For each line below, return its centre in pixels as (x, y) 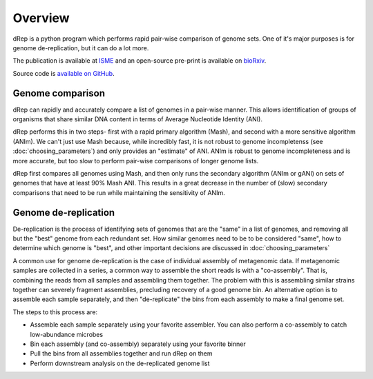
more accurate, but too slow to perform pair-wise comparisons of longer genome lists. (136, 161)
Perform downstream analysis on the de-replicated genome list (120, 363)
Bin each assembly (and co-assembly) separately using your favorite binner (138, 344)
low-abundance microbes (67, 334)
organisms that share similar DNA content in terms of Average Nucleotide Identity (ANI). (137, 119)
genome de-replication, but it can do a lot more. (81, 48)
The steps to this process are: (55, 312)
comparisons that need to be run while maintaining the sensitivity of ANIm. (119, 192)
